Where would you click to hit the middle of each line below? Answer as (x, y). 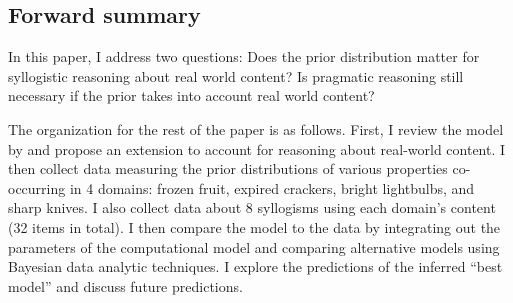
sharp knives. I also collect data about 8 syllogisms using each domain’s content (252, 207)
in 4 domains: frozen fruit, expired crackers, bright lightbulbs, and (272, 187)
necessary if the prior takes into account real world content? (191, 95)
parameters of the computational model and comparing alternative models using (254, 246)
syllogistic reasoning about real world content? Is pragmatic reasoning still (236, 75)
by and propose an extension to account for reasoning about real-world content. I (257, 148)
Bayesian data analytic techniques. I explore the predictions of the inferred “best (255, 266)
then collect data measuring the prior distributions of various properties (228, 168)
